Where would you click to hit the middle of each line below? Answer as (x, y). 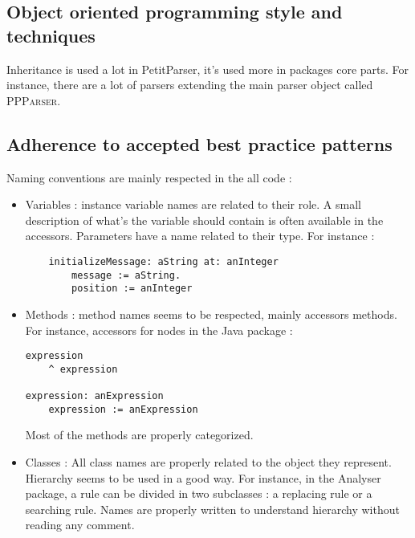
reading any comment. (80, 525)
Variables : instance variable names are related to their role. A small (193, 204)
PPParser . (34, 100)
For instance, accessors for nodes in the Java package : (159, 330)
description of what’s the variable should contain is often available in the (204, 220)
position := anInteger (132, 289)
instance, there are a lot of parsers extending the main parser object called (190, 85)
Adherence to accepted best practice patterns (199, 143)
